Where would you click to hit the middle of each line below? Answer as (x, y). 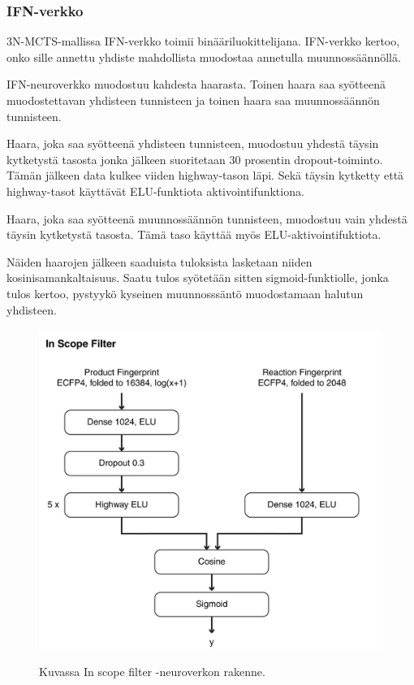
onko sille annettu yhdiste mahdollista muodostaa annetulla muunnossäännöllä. (204, 56)
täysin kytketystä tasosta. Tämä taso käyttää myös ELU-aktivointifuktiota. (194, 234)
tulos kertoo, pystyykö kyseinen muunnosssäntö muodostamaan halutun (185, 293)
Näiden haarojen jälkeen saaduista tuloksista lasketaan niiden (160, 261)
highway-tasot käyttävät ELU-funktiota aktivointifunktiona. (155, 191)
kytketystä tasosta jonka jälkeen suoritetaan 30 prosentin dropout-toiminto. (195, 159)
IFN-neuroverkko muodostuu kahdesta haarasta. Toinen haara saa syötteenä (196, 84)
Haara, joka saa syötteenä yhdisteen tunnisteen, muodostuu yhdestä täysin (193, 143)
